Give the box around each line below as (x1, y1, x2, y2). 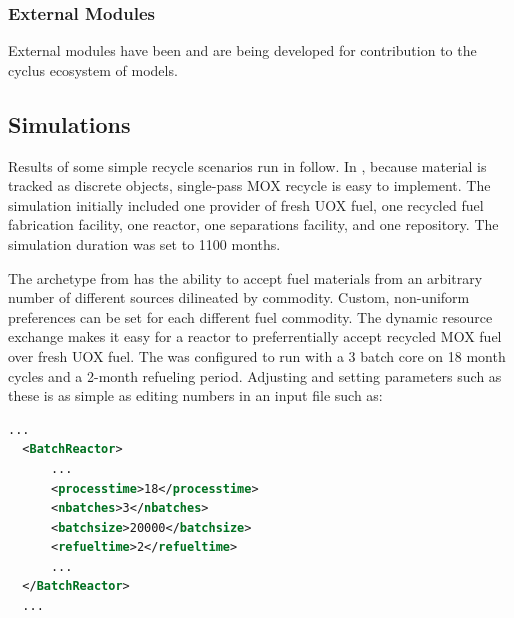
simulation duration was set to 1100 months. (8, 233, 281, 254)
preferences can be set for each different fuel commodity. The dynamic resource (8, 306, 493, 327)
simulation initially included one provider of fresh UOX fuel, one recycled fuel (8, 194, 484, 215)
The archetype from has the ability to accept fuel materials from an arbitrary (8, 267, 483, 288)
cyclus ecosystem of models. (8, 59, 178, 80)
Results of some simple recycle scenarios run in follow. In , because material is (8, 155, 487, 176)
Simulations (8, 108, 131, 139)
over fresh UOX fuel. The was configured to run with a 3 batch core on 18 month (8, 345, 506, 366)
